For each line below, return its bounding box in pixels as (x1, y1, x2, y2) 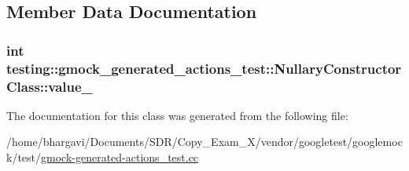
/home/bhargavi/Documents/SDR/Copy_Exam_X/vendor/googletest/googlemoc (6, 133, 403, 150)
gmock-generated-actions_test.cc (41, 149, 199, 166)
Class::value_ (6, 76, 93, 96)
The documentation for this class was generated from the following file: (6, 107, 348, 123)
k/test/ (6, 149, 42, 166)
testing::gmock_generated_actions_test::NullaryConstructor (6, 58, 402, 78)
